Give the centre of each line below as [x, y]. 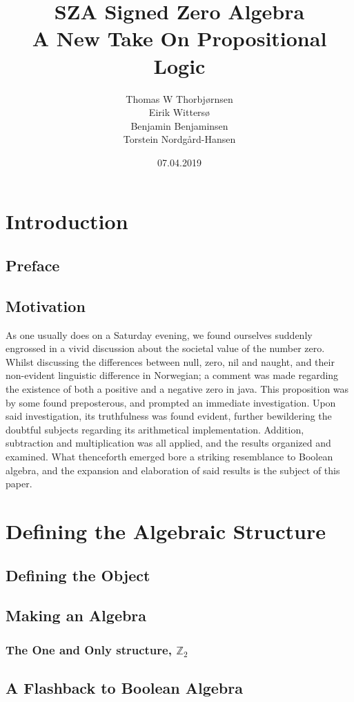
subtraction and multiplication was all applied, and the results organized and [168, 443]
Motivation [46, 305]
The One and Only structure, [89, 649]
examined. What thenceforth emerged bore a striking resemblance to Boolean [169, 456]
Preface [33, 265]
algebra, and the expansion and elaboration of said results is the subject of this [173, 470]
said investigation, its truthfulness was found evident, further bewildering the [169, 416]
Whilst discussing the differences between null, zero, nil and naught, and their [170, 361]
